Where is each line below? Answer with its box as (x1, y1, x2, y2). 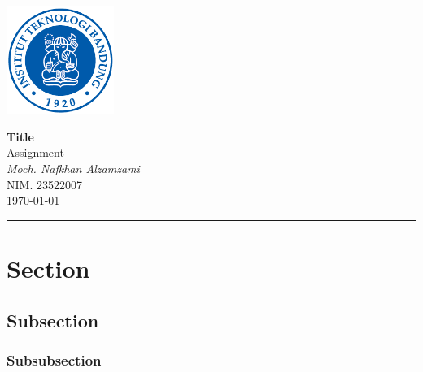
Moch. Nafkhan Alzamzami (7, 160, 140, 177)
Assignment (7, 144, 64, 161)
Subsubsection (7, 349, 102, 370)
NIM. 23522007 (7, 175, 82, 192)
